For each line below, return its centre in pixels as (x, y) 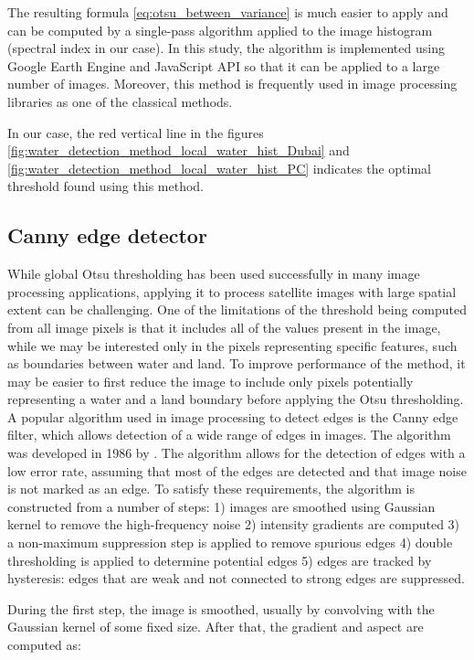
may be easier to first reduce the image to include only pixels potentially (211, 381)
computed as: (44, 645)
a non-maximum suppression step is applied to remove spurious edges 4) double (230, 543)
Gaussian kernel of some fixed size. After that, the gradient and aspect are (216, 627)
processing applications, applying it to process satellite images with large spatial (232, 291)
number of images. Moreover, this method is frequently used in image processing (232, 84)
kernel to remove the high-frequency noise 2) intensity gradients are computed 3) (234, 524)
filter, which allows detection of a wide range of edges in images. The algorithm (229, 435)
